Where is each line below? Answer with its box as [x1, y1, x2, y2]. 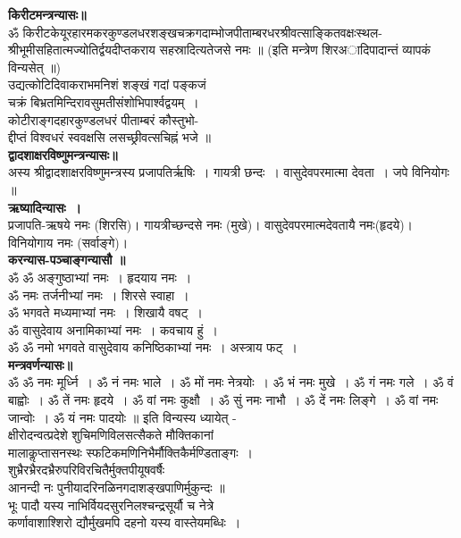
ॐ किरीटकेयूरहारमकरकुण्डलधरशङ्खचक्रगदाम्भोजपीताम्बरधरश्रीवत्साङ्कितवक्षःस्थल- [8, 22, 382, 41]
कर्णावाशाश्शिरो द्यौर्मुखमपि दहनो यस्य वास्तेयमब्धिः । [8, 513, 241, 532]
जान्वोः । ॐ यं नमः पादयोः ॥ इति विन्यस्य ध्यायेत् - [8, 408, 237, 426]
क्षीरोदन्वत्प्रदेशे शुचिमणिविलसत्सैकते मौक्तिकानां [8, 425, 214, 444]
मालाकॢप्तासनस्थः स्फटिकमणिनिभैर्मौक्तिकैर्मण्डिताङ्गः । [8, 442, 253, 461]
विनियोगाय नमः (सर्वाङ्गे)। [8, 232, 129, 251]
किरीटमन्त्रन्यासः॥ [8, 5, 87, 23]
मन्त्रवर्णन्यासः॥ [8, 355, 73, 374]
